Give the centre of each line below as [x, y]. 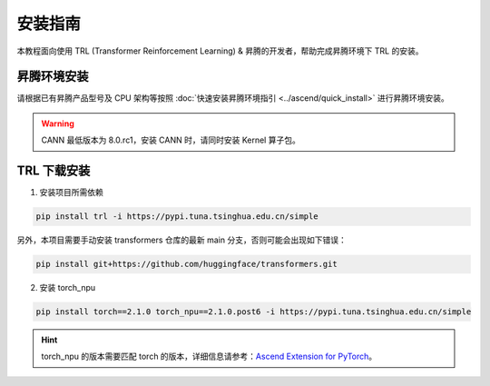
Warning [58, 124]
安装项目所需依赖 [71, 193]
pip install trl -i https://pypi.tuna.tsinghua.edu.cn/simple [177, 217]
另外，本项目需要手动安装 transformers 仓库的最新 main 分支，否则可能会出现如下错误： [181, 240]
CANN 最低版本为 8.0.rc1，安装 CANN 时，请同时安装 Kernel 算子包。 [171, 140]
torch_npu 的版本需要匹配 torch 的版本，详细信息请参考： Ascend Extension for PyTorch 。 [209, 356]
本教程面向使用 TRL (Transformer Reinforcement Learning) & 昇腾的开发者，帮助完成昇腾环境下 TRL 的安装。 [220, 51]
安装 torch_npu [68, 288]
